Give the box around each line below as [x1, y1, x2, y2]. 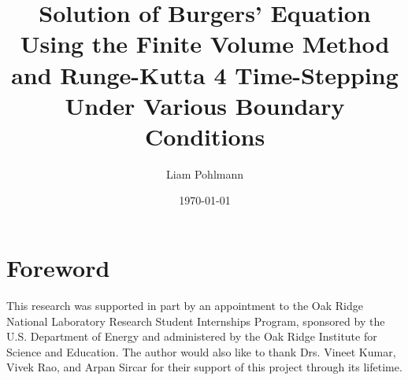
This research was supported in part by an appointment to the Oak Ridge [6, 297, 363, 313]
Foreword [6, 252, 110, 284]
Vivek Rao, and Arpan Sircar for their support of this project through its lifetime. [6, 359, 402, 375]
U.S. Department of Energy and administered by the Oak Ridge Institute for [6, 328, 377, 345]
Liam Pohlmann [165, 165, 243, 182]
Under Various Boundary [65, 89, 345, 121]
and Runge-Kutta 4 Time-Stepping [11, 58, 399, 90]
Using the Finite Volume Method [20, 28, 390, 60]
